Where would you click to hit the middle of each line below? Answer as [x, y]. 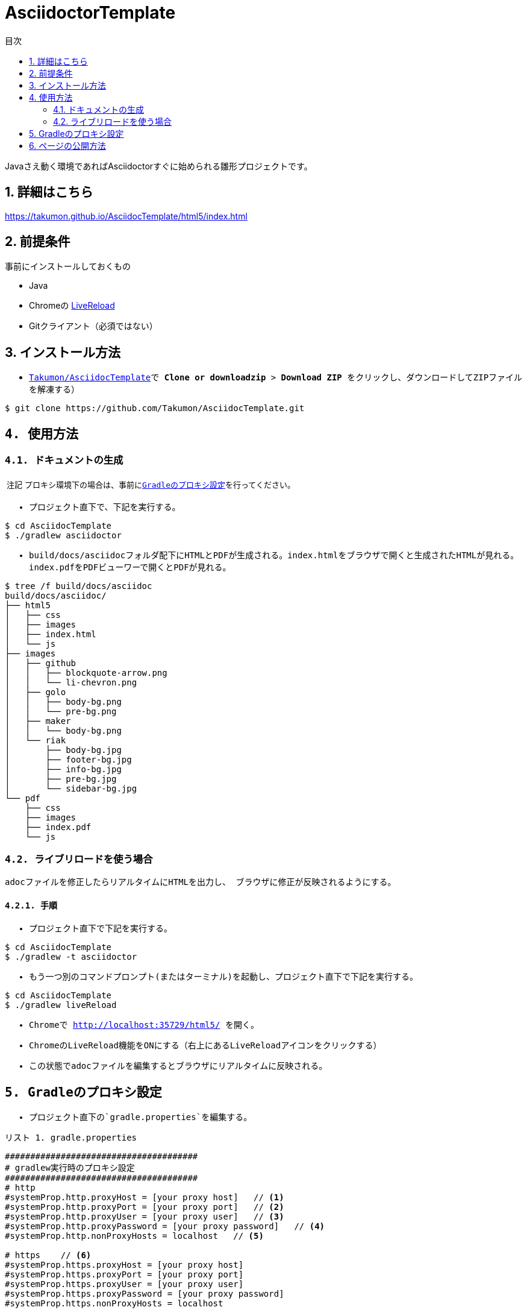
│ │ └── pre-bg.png [61, 711]
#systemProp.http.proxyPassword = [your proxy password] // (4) [165, 1226]
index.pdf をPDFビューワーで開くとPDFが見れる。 [130, 567]
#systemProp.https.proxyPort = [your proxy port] [124, 1275]
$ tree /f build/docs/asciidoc [79, 586]
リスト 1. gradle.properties [71, 1138]
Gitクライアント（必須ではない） [93, 326]
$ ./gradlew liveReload [61, 1005]
